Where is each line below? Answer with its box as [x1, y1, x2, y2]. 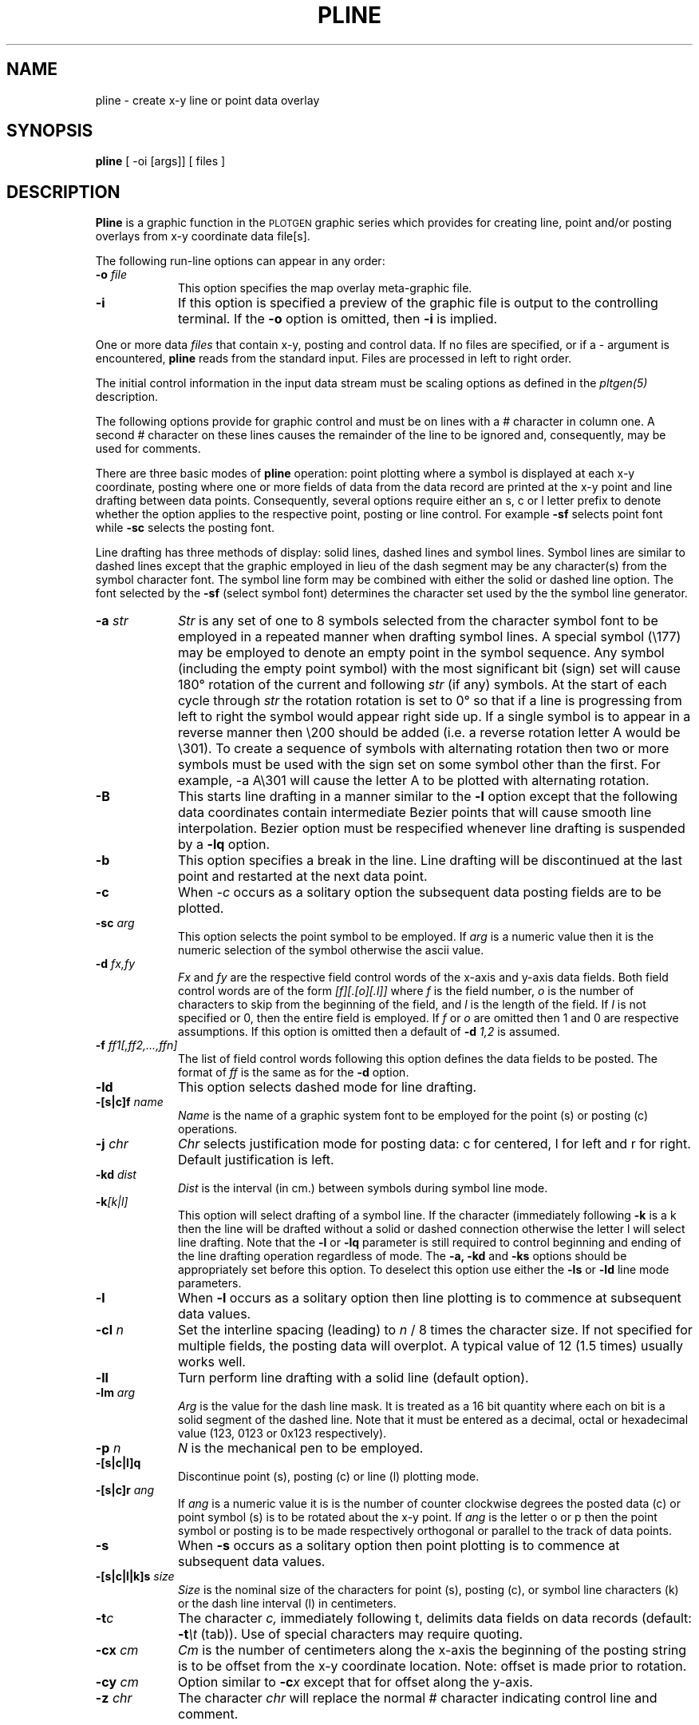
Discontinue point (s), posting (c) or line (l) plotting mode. [178, 1469, 480, 1484]
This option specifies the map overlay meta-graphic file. [178, 281, 472, 295]
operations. [178, 1122, 238, 1136]
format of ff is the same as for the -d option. [178, 1065, 409, 1080]
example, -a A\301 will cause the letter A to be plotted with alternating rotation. [177, 772, 650, 789]
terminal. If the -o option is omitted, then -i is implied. [177, 311, 498, 327]
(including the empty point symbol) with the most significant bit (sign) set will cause [177, 660, 681, 677]
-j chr [95, 1136, 128, 1152]
